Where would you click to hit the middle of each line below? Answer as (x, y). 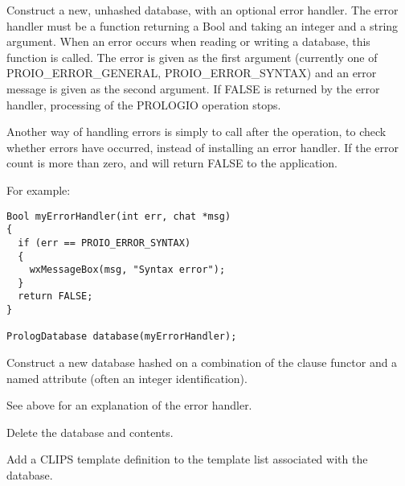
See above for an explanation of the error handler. (129, 405)
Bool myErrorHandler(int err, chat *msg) (119, 216)
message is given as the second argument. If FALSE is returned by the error (193, 88)
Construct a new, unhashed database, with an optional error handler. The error (202, 10)
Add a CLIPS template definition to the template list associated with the (187, 459)
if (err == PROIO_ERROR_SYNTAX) (104, 243)
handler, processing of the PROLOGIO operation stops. (144, 104)
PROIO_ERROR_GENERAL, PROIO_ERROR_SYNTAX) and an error (192, 73)
